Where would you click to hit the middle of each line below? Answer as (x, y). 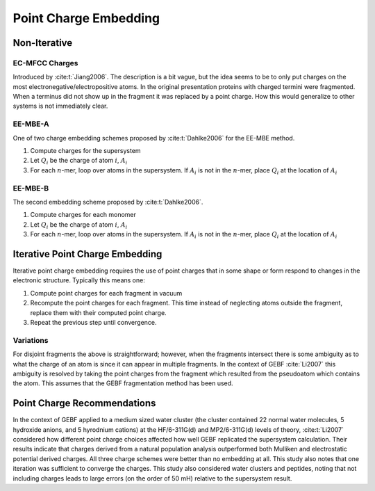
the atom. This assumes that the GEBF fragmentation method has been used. (123, 383)
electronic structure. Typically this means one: (79, 280)
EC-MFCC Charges (45, 63)
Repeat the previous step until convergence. (93, 322)
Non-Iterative (43, 43)
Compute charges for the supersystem (86, 151)
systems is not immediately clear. (60, 106)
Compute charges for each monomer (83, 215)
